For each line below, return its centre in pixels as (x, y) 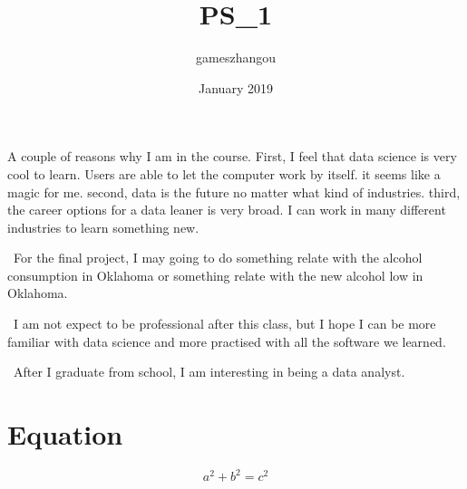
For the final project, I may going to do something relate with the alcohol (218, 258)
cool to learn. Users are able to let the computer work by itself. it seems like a (224, 173)
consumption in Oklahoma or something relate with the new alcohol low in (215, 275)
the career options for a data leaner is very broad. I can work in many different (227, 210)
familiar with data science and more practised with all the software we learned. (227, 341)
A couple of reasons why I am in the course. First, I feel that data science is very (232, 156)
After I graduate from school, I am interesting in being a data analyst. (209, 372)
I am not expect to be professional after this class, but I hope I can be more (224, 324)
